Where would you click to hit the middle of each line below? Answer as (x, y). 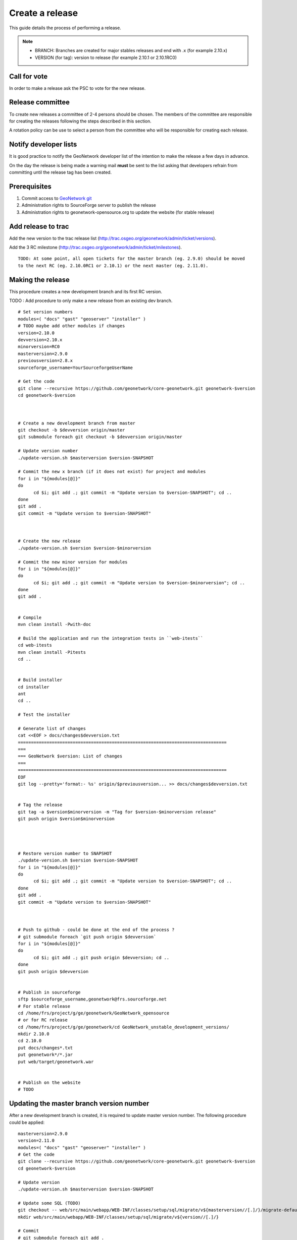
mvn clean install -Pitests (52, 652)
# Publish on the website (49, 1082)
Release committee (40, 102)
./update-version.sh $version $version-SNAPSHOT (78, 860)
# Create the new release (49, 541)
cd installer (34, 687)
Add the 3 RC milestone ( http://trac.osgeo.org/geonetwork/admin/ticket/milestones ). (96, 247)
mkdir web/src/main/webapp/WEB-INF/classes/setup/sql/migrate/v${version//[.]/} (119, 1217)
